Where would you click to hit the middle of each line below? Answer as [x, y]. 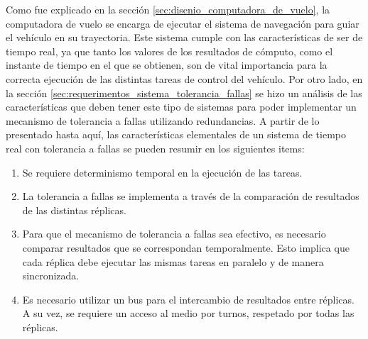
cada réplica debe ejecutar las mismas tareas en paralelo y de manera [173, 261]
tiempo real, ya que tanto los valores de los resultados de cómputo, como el [169, 51]
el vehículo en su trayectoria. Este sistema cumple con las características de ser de [184, 37]
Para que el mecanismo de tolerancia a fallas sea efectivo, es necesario [174, 234]
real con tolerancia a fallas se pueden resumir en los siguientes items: [155, 148]
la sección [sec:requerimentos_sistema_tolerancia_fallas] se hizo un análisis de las [184, 93]
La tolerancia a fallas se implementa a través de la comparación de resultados [191, 196]
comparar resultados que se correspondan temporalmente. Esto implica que [186, 247]
